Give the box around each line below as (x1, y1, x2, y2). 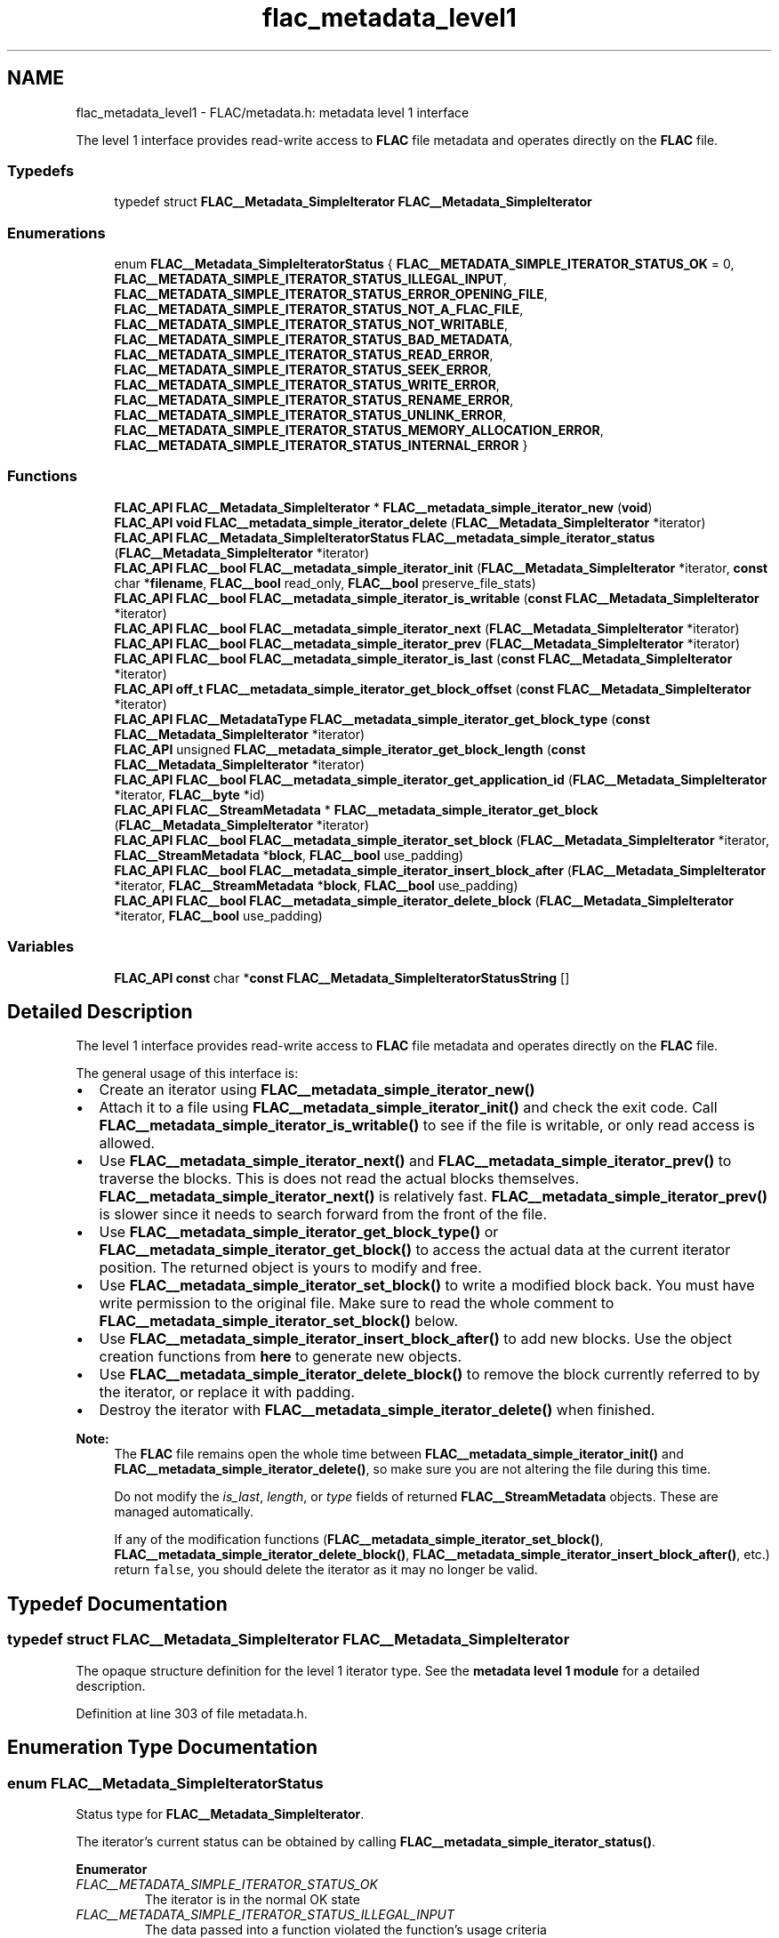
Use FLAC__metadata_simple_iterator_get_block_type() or (99, 1223, 499, 1242)
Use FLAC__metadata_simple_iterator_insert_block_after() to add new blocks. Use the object (99, 1330, 732, 1348)
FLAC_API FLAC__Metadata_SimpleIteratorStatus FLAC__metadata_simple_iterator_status (114, 529, 655, 545)
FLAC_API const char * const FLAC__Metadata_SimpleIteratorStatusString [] (114, 969, 570, 985)
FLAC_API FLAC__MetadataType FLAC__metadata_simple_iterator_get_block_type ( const (114, 711, 650, 727)
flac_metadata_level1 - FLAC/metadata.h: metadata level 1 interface (76, 104, 470, 120)
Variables (7, 937, 75, 956)
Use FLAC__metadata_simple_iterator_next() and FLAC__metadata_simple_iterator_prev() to (99, 1152, 732, 1170)
